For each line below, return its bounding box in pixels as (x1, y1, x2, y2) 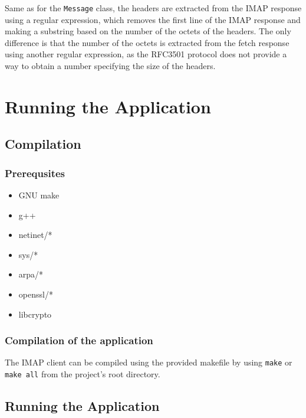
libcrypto (18, 308, 52, 320)
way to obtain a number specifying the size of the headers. (5, 60, 216, 72)
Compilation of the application (5, 333, 153, 348)
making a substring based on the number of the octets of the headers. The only (5, 25, 291, 37)
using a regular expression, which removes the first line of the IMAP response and (5, 13, 301, 25)
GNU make (18, 189, 60, 201)
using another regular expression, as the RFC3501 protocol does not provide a (5, 48, 287, 60)
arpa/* (18, 268, 44, 280)
